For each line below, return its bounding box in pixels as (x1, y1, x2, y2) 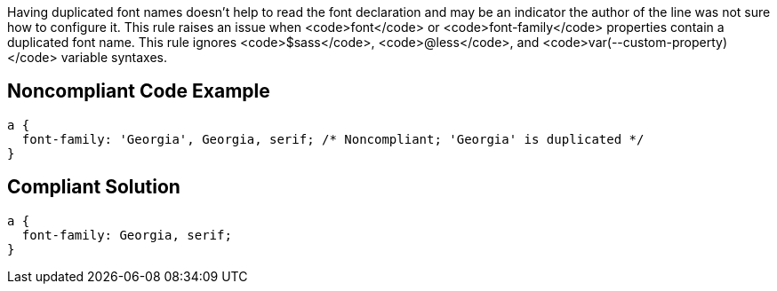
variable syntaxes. (60, 50, 167, 65)
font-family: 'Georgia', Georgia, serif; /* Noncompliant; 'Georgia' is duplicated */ (21, 131, 645, 146)
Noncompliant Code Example (7, 80, 270, 103)
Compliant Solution (7, 176, 180, 199)
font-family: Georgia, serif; (21, 227, 232, 242)
